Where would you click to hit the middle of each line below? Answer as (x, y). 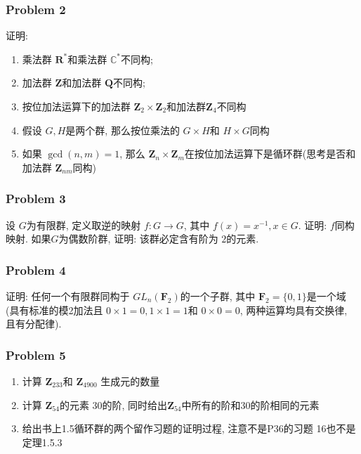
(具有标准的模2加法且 (54, 310)
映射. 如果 (28, 239)
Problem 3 (36, 199)
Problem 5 (36, 355)
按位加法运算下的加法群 (76, 106)
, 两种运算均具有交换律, (294, 310)
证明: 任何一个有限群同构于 (68, 296)
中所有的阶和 (211, 404)
